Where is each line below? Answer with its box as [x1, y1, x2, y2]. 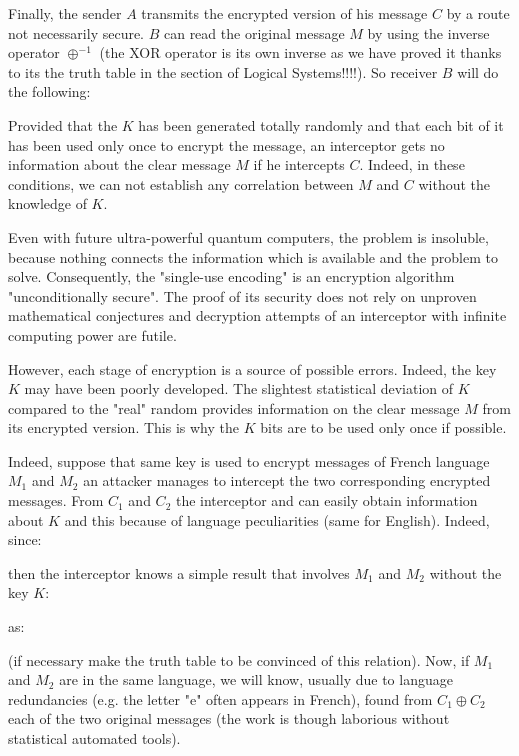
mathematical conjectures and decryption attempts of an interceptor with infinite [8, 305, 507, 326]
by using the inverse [367, 22, 490, 43]
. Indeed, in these [359, 154, 465, 175]
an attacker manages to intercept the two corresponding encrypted [83, 470, 491, 491]
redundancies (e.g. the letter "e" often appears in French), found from [8, 688, 433, 709]
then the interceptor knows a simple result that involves [8, 562, 350, 583]
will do [457, 61, 499, 82]
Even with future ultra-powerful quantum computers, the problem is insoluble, [8, 226, 489, 247]
